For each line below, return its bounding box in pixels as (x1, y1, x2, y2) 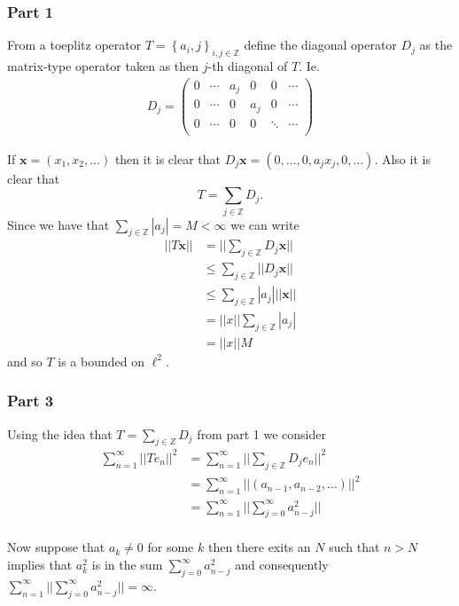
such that (329, 538, 380, 556)
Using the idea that (7, 424, 113, 443)
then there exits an (207, 538, 311, 556)
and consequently (235, 555, 329, 574)
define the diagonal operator (244, 35, 397, 54)
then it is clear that (114, 149, 221, 168)
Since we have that (7, 215, 110, 233)
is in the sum (91, 555, 163, 574)
